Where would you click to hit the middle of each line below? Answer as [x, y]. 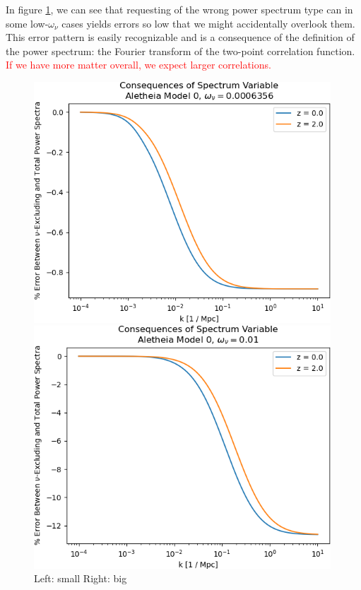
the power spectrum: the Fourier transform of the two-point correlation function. [180, 51]
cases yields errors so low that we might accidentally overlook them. [208, 23]
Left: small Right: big [81, 578]
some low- [27, 23]
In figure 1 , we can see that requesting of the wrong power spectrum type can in [179, 9]
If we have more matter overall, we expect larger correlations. [138, 65]
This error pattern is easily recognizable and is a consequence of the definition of [180, 37]
